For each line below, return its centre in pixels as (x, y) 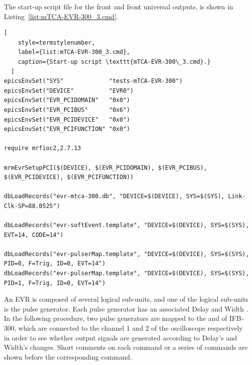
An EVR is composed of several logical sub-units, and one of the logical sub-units (126, 299)
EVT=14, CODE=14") (34, 235)
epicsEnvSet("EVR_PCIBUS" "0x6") (67, 110)
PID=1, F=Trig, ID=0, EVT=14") (55, 283)
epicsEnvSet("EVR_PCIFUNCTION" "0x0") (67, 129)
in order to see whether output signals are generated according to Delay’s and (121, 337)
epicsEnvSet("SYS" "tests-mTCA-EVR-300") (93, 81)
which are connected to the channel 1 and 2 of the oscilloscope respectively (130, 328)
